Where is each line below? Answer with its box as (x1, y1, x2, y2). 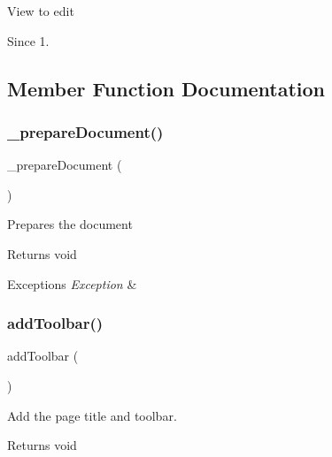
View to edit (7, 2, 74, 19)
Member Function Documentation (7, 74, 326, 102)
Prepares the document (7, 215, 133, 233)
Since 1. (7, 31, 50, 50)
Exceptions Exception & (7, 274, 137, 293)
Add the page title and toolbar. (7, 406, 177, 424)
